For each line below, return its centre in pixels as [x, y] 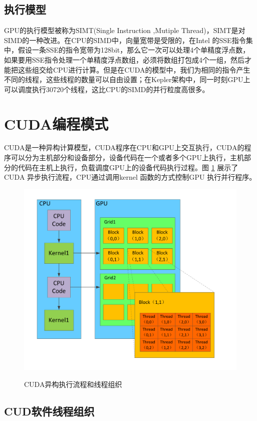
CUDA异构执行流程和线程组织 [73, 384]
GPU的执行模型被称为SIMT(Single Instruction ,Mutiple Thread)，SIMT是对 [125, 30]
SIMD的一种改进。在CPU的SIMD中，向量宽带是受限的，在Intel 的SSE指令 [125, 40]
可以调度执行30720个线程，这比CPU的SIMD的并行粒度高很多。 [107, 89]
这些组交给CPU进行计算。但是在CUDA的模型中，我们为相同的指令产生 [134, 69]
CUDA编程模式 [56, 123]
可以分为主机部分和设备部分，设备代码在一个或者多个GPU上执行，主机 [127, 157]
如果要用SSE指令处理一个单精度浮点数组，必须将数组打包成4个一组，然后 [124, 59]
